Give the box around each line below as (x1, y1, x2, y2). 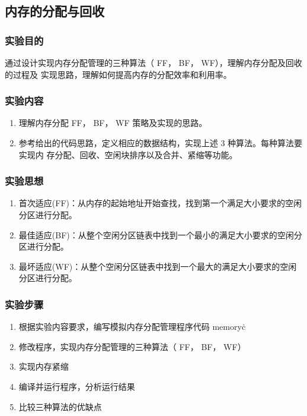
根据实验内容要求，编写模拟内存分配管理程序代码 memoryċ (18, 320, 246, 333)
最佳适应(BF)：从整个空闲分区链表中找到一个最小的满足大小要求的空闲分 (18, 228, 302, 241)
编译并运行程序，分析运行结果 (18, 380, 135, 392)
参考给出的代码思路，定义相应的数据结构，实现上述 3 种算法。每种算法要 (18, 137, 303, 149)
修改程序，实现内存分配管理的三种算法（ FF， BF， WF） (18, 340, 246, 352)
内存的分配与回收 (5, 2, 104, 20)
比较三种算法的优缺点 (18, 400, 102, 412)
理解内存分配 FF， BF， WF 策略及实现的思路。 (18, 116, 207, 129)
